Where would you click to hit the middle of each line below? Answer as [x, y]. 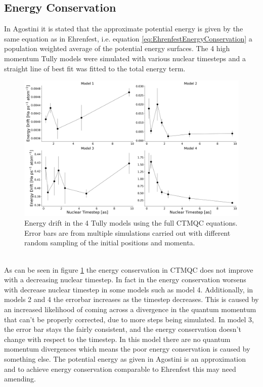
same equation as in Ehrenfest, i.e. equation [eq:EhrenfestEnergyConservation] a [128, 38]
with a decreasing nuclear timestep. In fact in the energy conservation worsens [125, 279]
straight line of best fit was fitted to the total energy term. [95, 68]
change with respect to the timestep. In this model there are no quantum [117, 339]
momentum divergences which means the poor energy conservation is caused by [127, 349]
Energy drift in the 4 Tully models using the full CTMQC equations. [131, 223]
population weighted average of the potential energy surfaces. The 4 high [117, 48]
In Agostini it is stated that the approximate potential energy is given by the [124, 29]
